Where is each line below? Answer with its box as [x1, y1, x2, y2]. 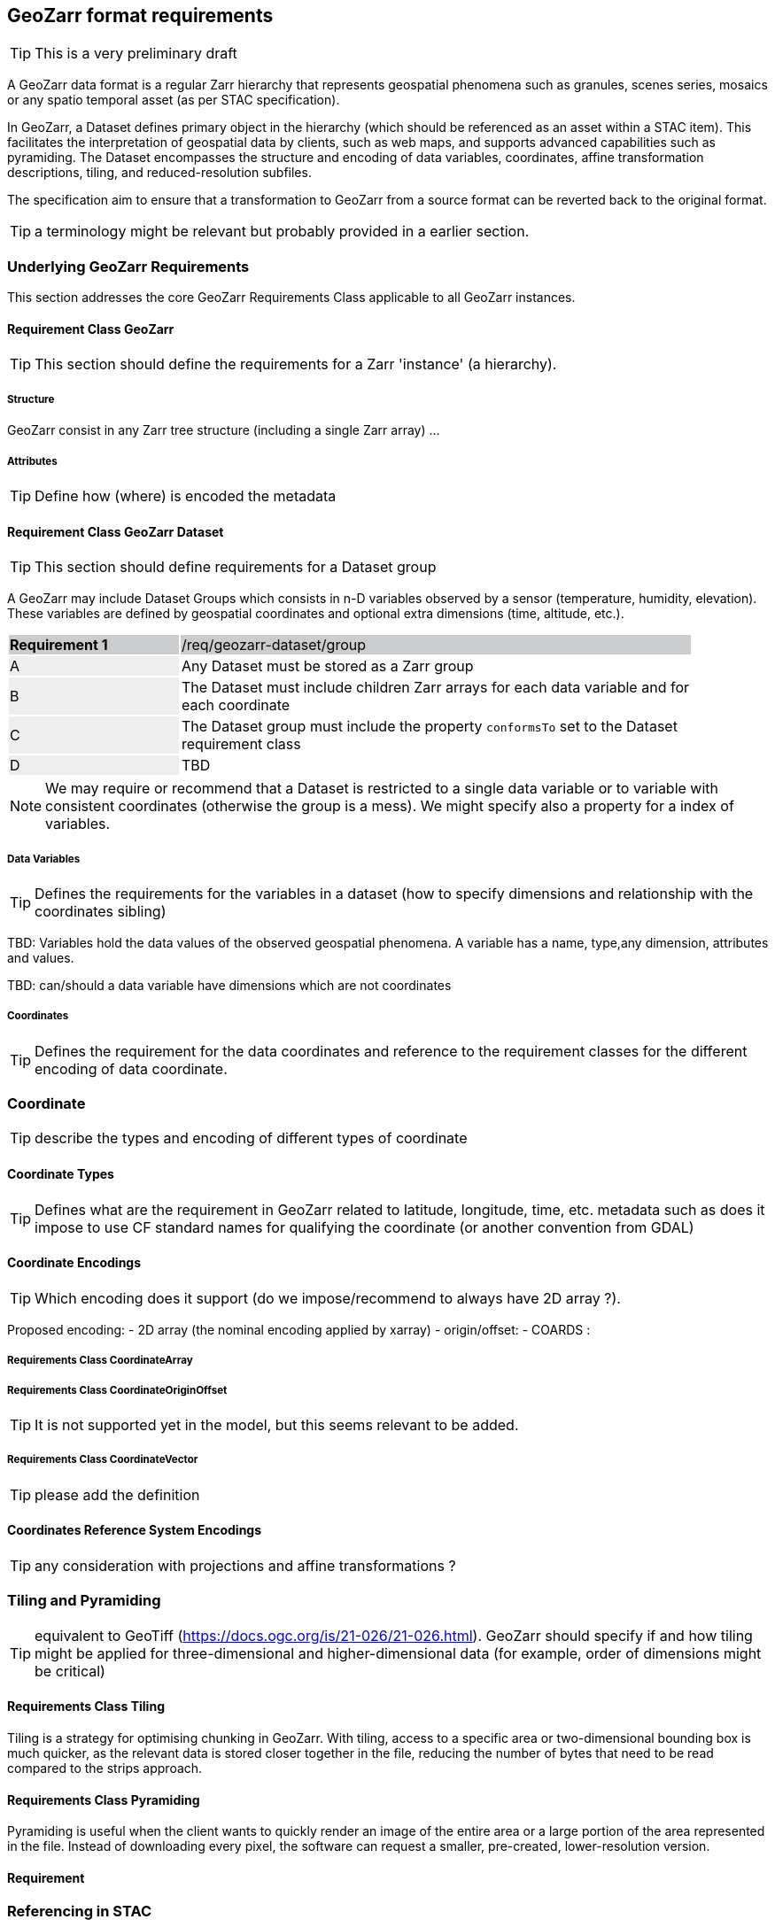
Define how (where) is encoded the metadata [35, 486, 337, 505]
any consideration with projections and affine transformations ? [35, 1557, 456, 1575]
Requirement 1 [10, 636, 108, 654]
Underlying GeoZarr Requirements [7, 257, 250, 275]
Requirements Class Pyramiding [7, 1792, 200, 1807]
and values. [7, 949, 74, 965]
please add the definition [35, 1485, 200, 1504]
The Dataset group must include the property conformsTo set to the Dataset [182, 717, 678, 736]
